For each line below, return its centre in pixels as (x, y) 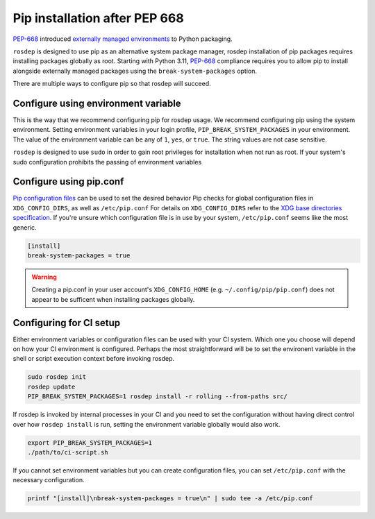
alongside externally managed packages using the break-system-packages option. (135, 71)
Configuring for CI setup (67, 323)
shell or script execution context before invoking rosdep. (94, 359)
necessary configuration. (49, 480)
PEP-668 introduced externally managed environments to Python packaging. (123, 39)
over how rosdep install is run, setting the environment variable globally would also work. (147, 424)
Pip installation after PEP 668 (98, 18)
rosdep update (51, 386)
